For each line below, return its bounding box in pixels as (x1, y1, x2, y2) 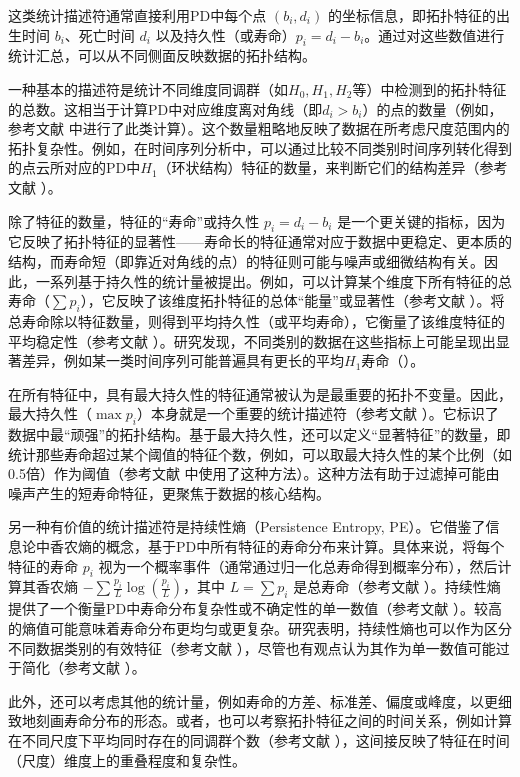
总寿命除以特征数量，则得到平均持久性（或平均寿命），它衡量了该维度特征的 (8, 310, 505, 331)
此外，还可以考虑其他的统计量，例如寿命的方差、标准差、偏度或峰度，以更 (8, 690, 498, 711)
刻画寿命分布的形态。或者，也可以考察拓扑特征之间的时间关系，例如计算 (35, 710, 512, 731)
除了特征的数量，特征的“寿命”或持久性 (8, 210, 260, 231)
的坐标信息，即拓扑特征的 (327, 5, 496, 25)
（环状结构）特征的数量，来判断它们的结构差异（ (157, 157, 480, 178)
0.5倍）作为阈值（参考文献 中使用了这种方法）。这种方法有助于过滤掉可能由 (8, 463, 500, 484)
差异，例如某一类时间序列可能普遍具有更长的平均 (21, 350, 344, 371)
